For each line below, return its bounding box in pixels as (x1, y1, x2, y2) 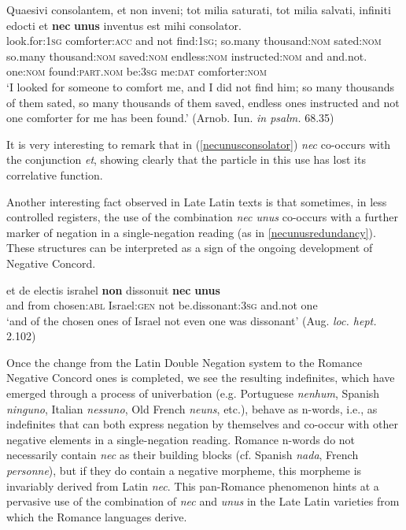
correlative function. (6, 166, 103, 183)
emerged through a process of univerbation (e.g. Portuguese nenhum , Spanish (6, 385, 380, 402)
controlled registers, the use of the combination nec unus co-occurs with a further (6, 209, 398, 225)
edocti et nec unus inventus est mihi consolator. (6, 17, 242, 33)
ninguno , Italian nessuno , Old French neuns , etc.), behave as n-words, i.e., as (6, 400, 378, 417)
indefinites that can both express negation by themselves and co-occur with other (6, 416, 398, 432)
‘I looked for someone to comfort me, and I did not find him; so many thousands (6, 78, 395, 95)
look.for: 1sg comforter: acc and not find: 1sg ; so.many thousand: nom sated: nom (6, 32, 382, 49)
